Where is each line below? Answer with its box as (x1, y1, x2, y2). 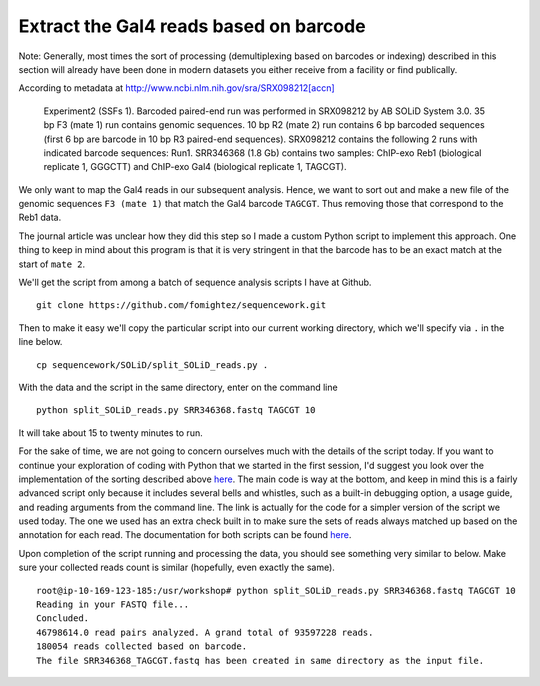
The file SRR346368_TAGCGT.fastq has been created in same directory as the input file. (36, 655, 485, 666)
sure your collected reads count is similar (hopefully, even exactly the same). (18, 561, 335, 574)
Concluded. (36, 613, 90, 624)
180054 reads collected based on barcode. (36, 641, 248, 652)
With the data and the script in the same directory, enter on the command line (18, 381, 339, 393)
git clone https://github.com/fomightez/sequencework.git (36, 300, 327, 311)
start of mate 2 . (18, 258, 86, 270)
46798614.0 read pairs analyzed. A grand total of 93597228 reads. (36, 626, 374, 638)
